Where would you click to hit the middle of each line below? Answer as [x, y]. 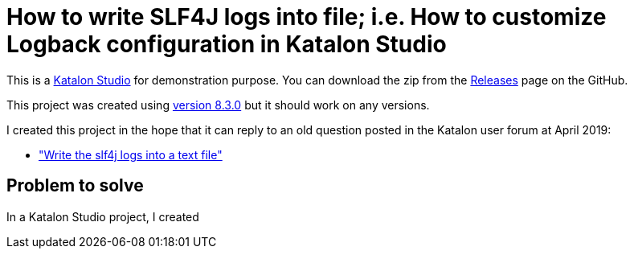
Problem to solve [75, 186]
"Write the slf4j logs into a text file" [131, 154]
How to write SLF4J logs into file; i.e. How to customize [307, 17]
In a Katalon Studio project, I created [103, 216]
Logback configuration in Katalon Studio [227, 44]
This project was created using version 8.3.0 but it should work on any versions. [218, 105]
